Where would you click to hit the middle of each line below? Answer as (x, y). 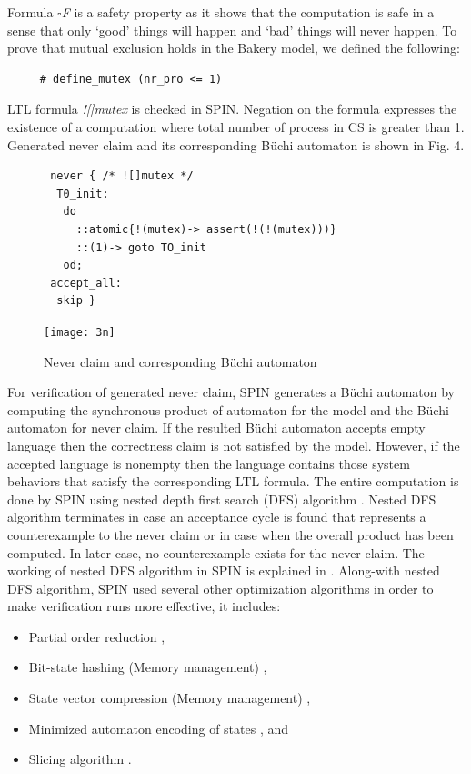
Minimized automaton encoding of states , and (159, 728)
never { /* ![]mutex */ (122, 176)
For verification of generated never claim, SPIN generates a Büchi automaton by (231, 392)
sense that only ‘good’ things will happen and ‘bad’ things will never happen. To (232, 30)
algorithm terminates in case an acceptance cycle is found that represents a (217, 517)
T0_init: (83, 193)
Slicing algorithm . (80, 759)
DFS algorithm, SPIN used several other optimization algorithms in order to (220, 588)
